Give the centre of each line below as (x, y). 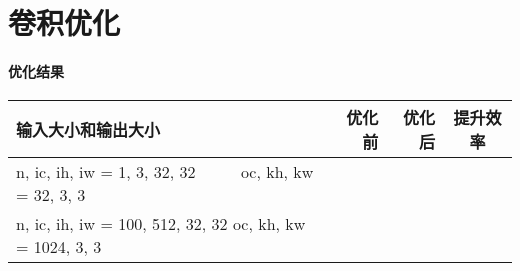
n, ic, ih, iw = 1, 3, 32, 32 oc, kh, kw (165, 172)
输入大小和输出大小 (88, 130)
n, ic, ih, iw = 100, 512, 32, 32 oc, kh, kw (161, 224)
